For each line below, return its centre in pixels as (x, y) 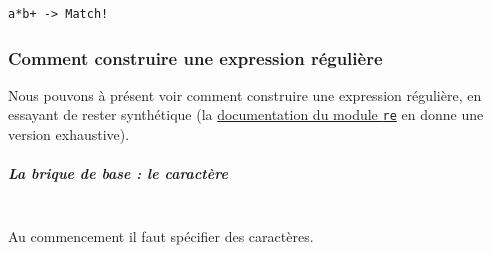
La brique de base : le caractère (118, 173)
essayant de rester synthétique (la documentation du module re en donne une (246, 114)
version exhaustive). (69, 134)
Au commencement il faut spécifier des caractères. (161, 235)
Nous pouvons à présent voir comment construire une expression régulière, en (245, 94)
